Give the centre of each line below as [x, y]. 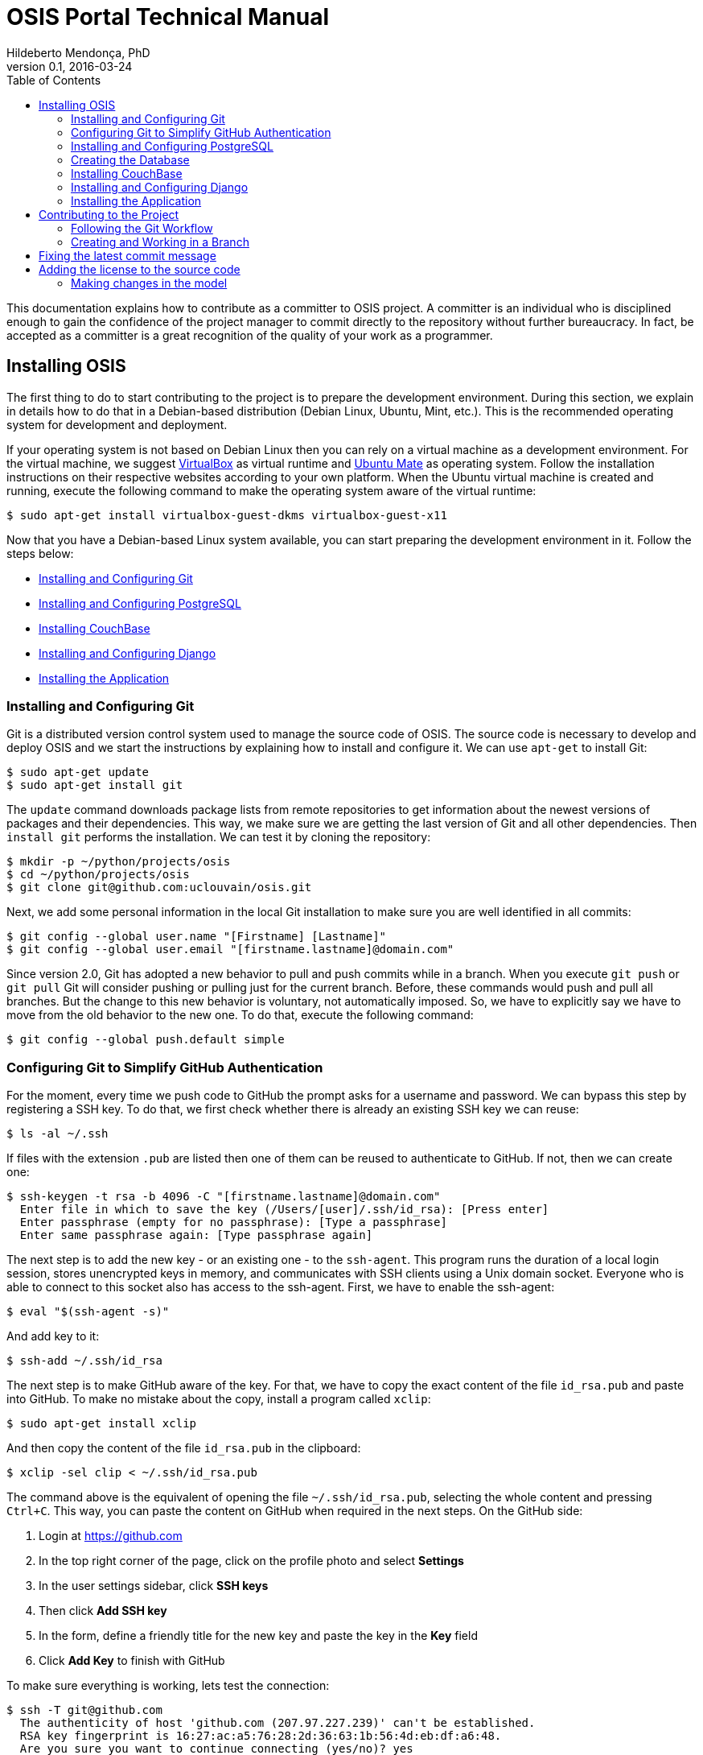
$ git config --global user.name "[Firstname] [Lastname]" [197, 937]
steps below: [40, 553]
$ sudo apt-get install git [95, 785]
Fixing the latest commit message [127, 255]
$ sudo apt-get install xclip [102, 1424]
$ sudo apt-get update [78, 772]
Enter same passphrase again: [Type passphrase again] [196, 1235]
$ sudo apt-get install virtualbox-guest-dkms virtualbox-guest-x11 [227, 515]
